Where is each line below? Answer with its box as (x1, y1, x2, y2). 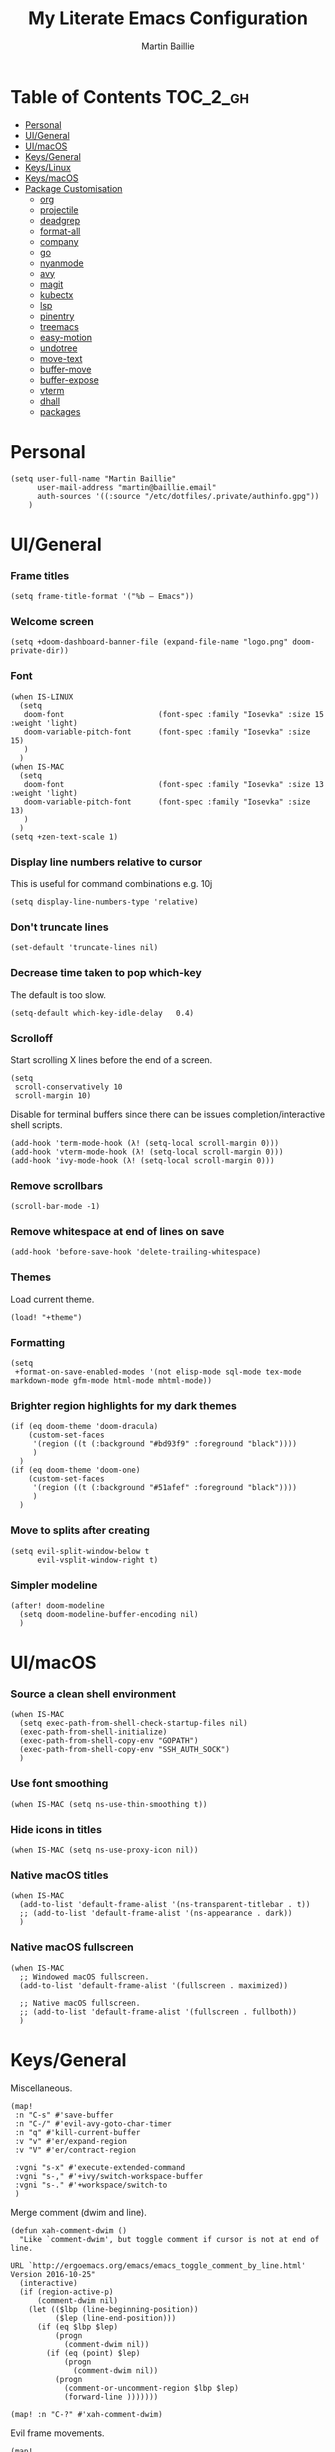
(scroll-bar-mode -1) (10, 1202, 101, 1212)
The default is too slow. (10, 988, 107, 1001)
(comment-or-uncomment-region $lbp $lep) (63, 2383, 240, 2393)
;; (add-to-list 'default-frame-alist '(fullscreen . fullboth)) (19, 2007, 298, 2017)
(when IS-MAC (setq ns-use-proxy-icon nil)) (10, 1845, 199, 1856)
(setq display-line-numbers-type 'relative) (10, 897, 199, 907)
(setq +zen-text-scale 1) (10, 832, 118, 842)
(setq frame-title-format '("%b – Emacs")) (10, 592, 195, 602)
